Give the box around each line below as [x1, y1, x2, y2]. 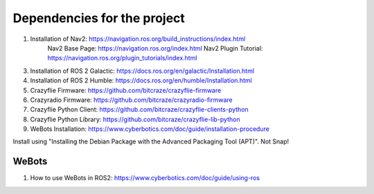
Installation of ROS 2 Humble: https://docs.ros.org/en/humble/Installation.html [30, 76, 252, 85]
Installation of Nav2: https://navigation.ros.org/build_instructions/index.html [30, 35, 246, 43]
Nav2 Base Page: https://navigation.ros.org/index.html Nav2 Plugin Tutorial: [47, 44, 263, 52]
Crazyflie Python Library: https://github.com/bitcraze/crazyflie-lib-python [30, 115, 240, 123]
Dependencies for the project [12, 10, 185, 26]
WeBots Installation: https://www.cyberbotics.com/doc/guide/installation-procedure [30, 125, 270, 133]
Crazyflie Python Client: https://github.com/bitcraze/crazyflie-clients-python [30, 105, 249, 114]
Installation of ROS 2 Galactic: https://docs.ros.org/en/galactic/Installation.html [30, 67, 255, 75]
